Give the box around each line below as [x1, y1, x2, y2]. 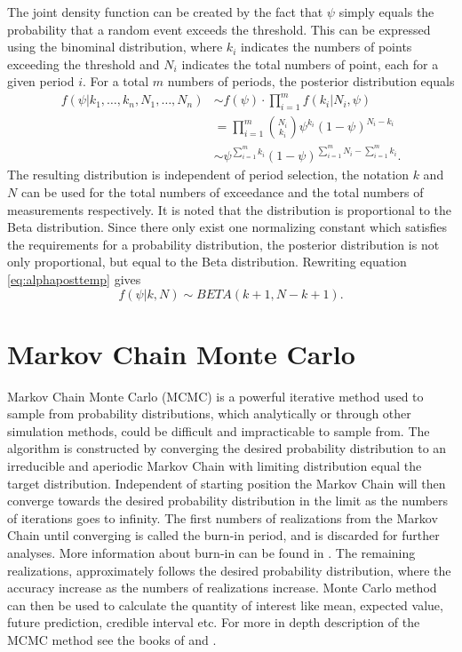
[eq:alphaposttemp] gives [7, 269, 141, 288]
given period [7, 72, 75, 91]
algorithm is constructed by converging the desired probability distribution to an [7, 439, 447, 457]
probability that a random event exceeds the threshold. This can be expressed [7, 20, 431, 38]
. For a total [83, 72, 149, 91]
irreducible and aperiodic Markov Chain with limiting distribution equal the [7, 457, 422, 475]
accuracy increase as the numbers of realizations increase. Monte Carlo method [7, 578, 437, 597]
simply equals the [339, 3, 434, 20]
